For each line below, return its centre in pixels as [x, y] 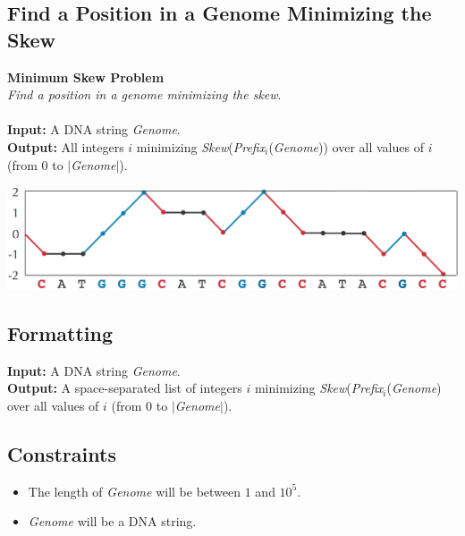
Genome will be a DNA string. [112, 521]
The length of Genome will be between [135, 491]
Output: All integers [66, 146]
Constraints [62, 453]
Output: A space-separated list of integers [125, 388]
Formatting [60, 332]
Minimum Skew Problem [86, 77]
